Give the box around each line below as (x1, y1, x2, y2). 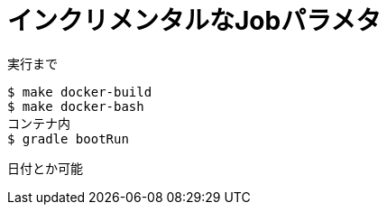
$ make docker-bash (7, 98, 144, 114)
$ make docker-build (7, 84, 152, 99)
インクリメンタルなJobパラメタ (7, 5, 382, 36)
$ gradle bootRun (7, 131, 129, 146)
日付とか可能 (7, 160, 83, 176)
